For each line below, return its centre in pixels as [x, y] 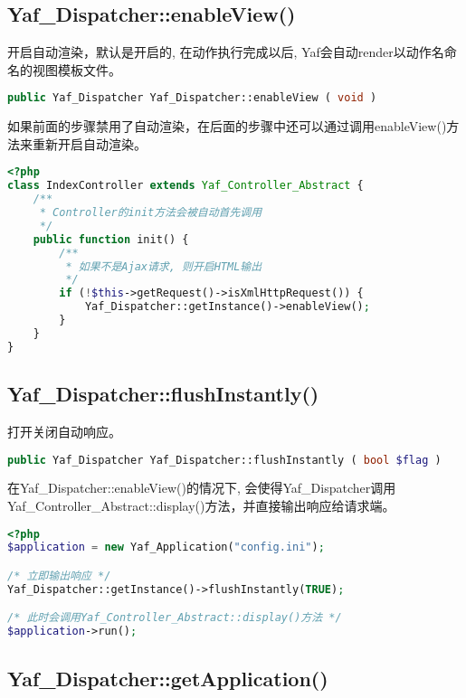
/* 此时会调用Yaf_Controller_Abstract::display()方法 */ [175, 618]
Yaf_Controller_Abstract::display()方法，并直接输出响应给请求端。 [201, 505]
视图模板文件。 [76, 69]
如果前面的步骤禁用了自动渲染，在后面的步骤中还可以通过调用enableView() [227, 126]
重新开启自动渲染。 [89, 143]
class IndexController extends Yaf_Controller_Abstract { [185, 186]
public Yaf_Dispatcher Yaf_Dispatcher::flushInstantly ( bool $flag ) [224, 460]
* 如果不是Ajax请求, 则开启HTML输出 [164, 266]
